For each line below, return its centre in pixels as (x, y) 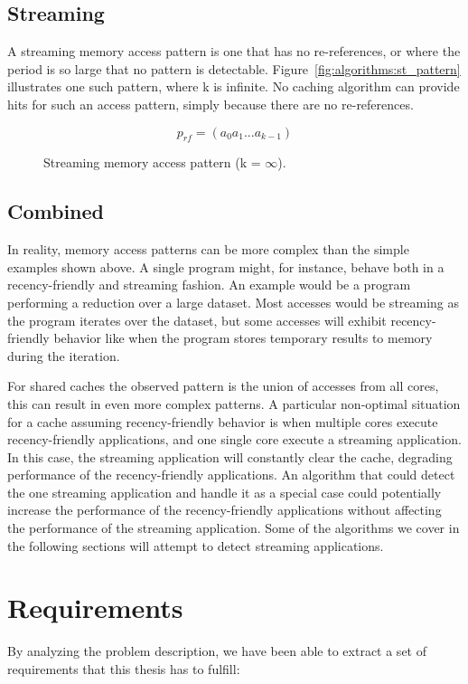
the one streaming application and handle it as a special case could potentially (225, 492)
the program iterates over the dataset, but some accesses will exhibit (197, 320)
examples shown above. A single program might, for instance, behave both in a (226, 266)
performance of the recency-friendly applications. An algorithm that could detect (231, 475)
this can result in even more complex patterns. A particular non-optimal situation (234, 403)
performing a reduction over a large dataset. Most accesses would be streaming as (234, 302)
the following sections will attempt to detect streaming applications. (196, 545)
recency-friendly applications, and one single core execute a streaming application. (234, 439)
